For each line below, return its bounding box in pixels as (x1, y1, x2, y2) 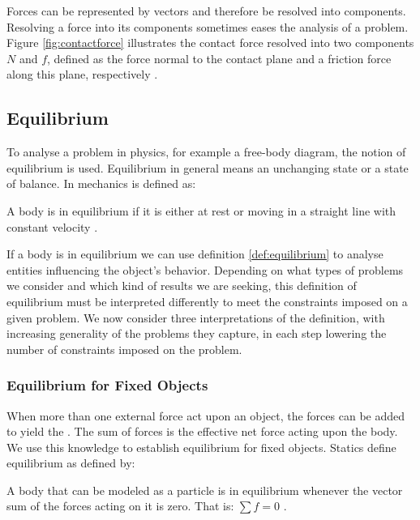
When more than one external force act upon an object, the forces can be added (6, 407, 405, 424)
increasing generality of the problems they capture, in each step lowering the (6, 325, 387, 342)
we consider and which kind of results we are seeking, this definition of (6, 277, 357, 294)
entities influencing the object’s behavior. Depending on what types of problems (6, 261, 404, 278)
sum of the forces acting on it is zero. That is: (6, 497, 234, 514)
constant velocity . (6, 218, 98, 235)
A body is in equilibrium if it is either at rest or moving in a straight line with (6, 202, 396, 219)
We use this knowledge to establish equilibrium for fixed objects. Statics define (6, 438, 396, 455)
